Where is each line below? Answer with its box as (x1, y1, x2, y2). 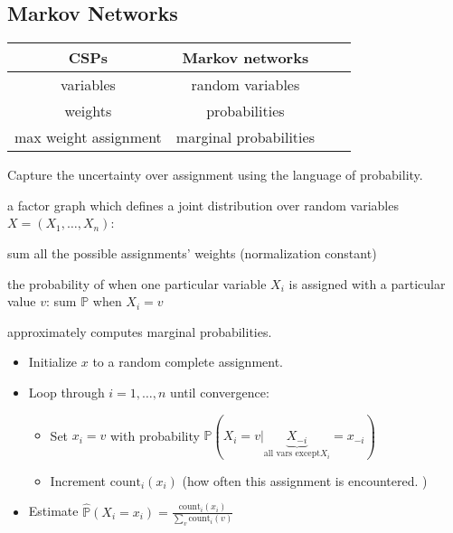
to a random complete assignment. (92, 352, 283, 371)
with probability (110, 425, 200, 444)
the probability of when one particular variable (7, 274, 267, 293)
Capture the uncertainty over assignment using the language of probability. (7, 165, 423, 184)
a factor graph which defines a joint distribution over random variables (7, 195, 399, 214)
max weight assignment (14, 126, 162, 148)
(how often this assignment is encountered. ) (182, 471, 428, 490)
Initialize (28, 352, 78, 371)
